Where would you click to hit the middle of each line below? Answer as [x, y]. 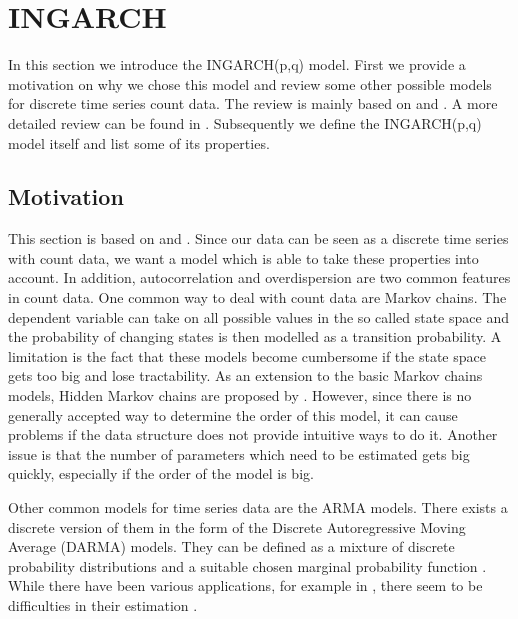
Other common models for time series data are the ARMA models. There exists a [258, 507]
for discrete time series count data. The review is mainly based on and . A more [253, 103]
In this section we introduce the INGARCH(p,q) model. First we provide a [237, 64]
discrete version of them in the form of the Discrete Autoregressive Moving [237, 526]
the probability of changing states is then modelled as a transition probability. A [255, 336]
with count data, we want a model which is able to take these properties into [243, 257]
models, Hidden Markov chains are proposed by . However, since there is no [240, 395]
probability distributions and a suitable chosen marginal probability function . [247, 565]
